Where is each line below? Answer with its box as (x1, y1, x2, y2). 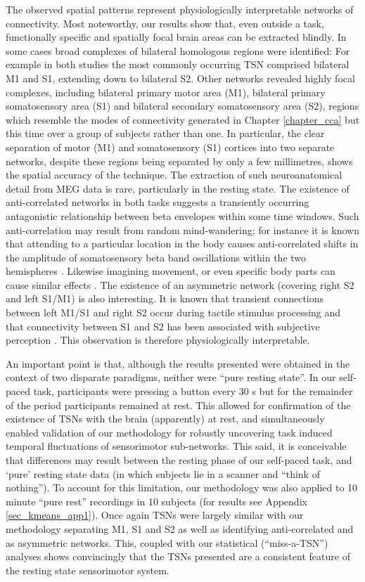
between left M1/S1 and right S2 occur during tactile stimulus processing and (6, 305, 341, 320)
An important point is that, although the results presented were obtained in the (6, 356, 350, 370)
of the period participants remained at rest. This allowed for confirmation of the (6, 397, 351, 412)
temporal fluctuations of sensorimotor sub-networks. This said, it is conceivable (6, 439, 347, 453)
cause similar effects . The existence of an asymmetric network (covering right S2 (6, 277, 354, 292)
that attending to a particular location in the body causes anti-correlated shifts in (6, 236, 359, 251)
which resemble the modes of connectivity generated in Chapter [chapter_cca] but (6, 112, 360, 127)
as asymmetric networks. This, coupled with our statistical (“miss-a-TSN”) (6, 535, 328, 550)
